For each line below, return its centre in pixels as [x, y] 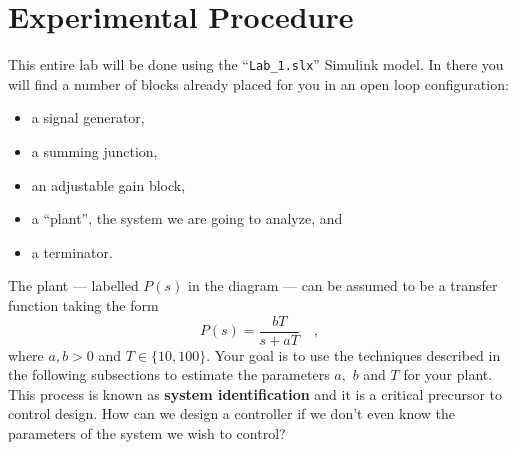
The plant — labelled [73, 285]
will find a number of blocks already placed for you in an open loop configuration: [258, 83]
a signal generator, [88, 117]
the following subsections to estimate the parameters [169, 374]
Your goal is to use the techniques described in [357, 354]
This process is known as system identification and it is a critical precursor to [255, 393]
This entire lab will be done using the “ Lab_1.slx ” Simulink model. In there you [256, 64]
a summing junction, [94, 150]
